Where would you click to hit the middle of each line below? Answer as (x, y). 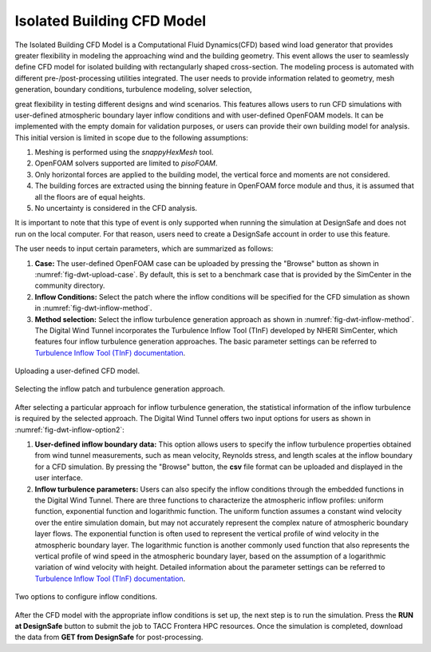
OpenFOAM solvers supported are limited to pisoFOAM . (126, 163)
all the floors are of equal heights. (90, 197)
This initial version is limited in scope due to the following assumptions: (132, 137)
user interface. (59, 478)
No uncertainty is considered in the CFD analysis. (116, 209)
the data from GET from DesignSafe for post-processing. (109, 637)
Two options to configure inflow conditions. (86, 597)
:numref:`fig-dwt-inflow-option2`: (70, 429)
